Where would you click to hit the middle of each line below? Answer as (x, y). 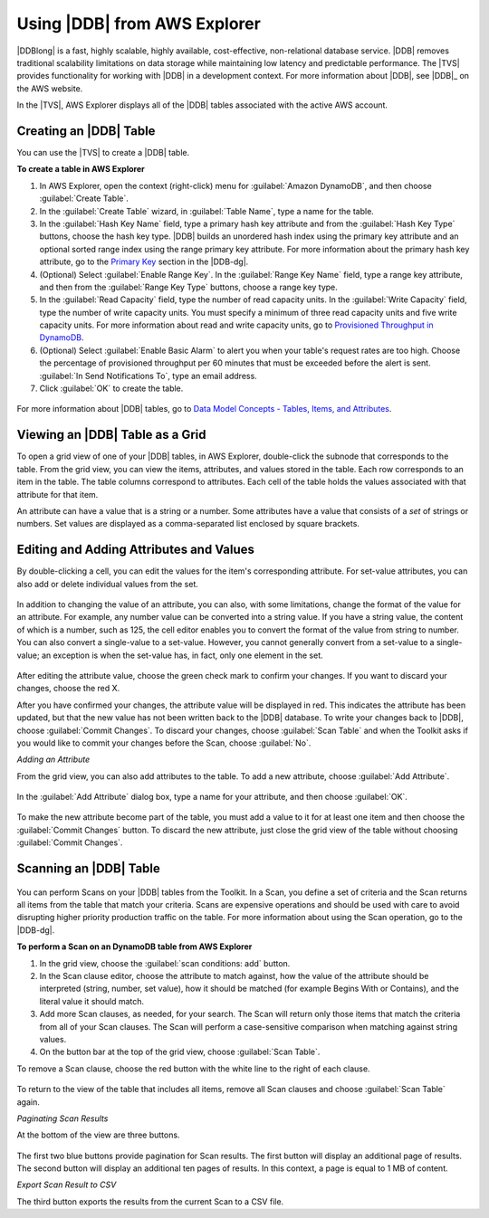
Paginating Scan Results (62, 1118)
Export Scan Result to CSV (67, 1185)
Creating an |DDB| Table (86, 131)
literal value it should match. (92, 1001)
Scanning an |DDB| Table (88, 869)
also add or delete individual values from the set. (108, 584)
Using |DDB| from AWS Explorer (139, 24)
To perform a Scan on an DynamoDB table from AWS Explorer (134, 947)
